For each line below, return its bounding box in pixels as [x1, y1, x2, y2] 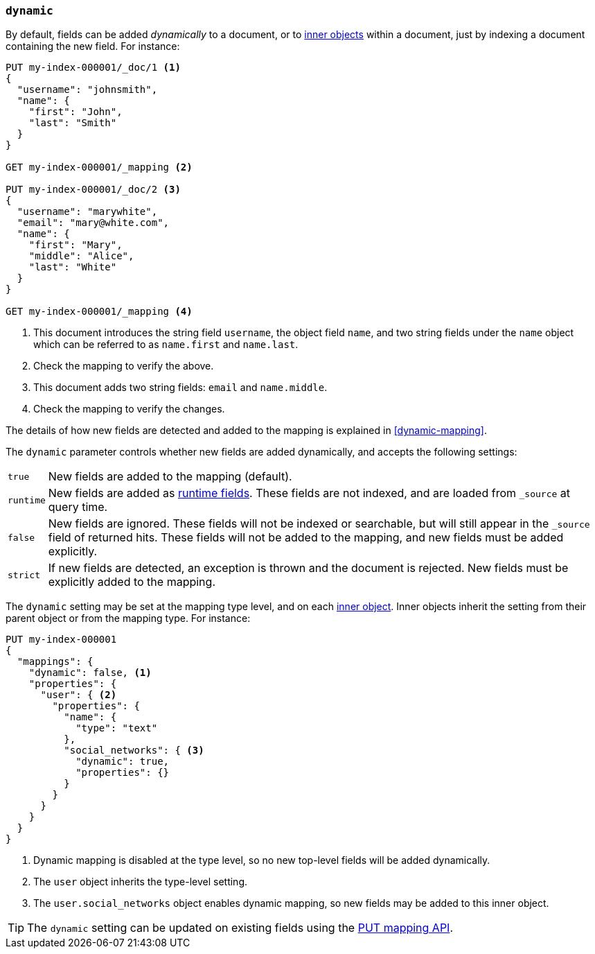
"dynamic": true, [76, 756, 170, 767]
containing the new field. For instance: [6, 40, 180, 53]
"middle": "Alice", [28, 250, 134, 262]
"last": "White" [28, 261, 117, 273]
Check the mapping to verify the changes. [33, 403, 225, 415]
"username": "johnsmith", [17, 84, 158, 96]
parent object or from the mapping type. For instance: [6, 612, 251, 625]
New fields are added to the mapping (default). [48, 469, 292, 484]
